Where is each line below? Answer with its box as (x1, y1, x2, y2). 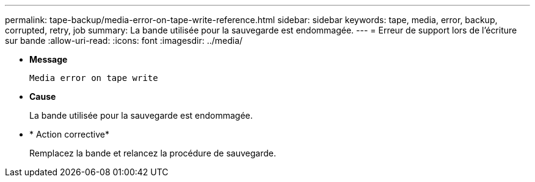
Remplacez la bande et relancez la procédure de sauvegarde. (29, 148, 276, 158)
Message (29, 54, 68, 65)
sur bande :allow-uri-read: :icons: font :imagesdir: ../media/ (5, 35, 243, 46)
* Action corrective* (29, 129, 110, 139)
